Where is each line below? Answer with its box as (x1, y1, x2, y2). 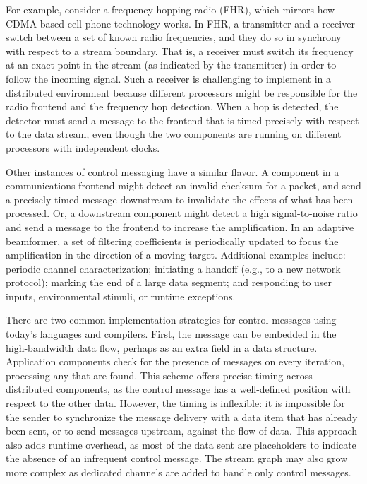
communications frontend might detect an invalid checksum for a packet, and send (6, 178, 361, 193)
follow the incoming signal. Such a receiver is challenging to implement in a (6, 71, 332, 85)
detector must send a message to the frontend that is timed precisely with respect (6, 112, 359, 127)
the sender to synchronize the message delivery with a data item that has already (6, 409, 358, 424)
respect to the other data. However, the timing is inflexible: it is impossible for (6, 396, 345, 411)
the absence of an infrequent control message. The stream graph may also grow (6, 451, 348, 466)
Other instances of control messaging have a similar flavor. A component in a (6, 164, 339, 179)
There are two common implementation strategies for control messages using (6, 312, 337, 327)
